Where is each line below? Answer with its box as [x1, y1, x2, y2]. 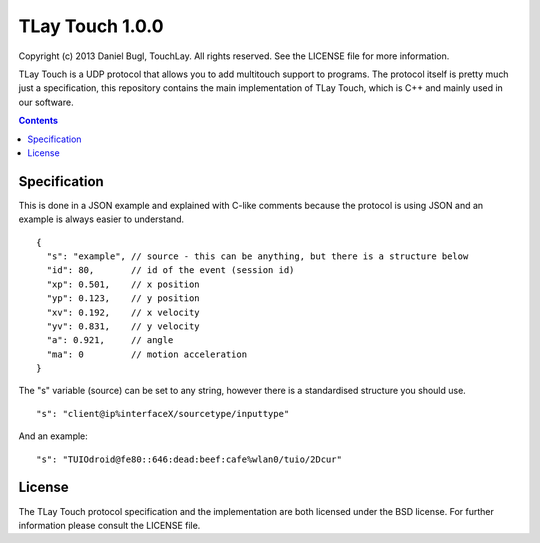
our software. [18, 96, 74, 108]
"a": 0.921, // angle [46, 335, 174, 346]
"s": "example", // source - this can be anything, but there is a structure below [46, 250, 469, 262]
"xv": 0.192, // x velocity [46, 306, 200, 318]
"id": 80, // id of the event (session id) [46, 265, 295, 276]
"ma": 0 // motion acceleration [46, 348, 248, 360]
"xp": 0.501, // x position [46, 278, 200, 290]
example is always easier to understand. [18, 213, 185, 225]
